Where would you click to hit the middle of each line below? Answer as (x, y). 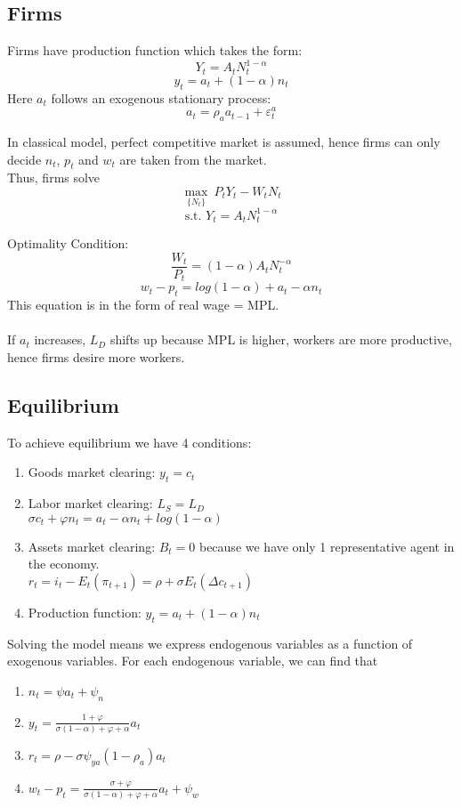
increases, (60, 339)
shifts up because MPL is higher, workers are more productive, (281, 339)
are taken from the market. (193, 159)
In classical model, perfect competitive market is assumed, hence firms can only (224, 142)
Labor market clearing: (90, 503)
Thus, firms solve (54, 178)
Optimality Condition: (68, 243)
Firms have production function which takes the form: (155, 50)
